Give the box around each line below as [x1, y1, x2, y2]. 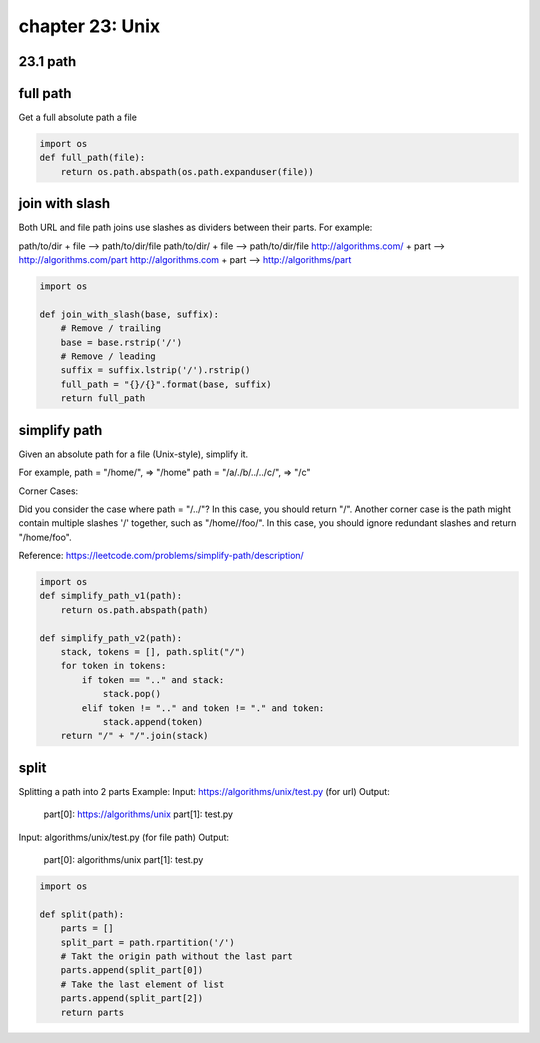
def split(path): [39, 908, 125, 920]
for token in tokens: [60, 660, 167, 672]
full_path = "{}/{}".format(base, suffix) [60, 378, 272, 390]
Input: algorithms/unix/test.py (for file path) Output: [18, 831, 230, 843]
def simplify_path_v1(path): [39, 590, 183, 602]
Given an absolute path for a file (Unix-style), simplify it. [18, 448, 249, 460]
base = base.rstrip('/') [60, 336, 183, 348]
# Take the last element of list [60, 978, 225, 990]
